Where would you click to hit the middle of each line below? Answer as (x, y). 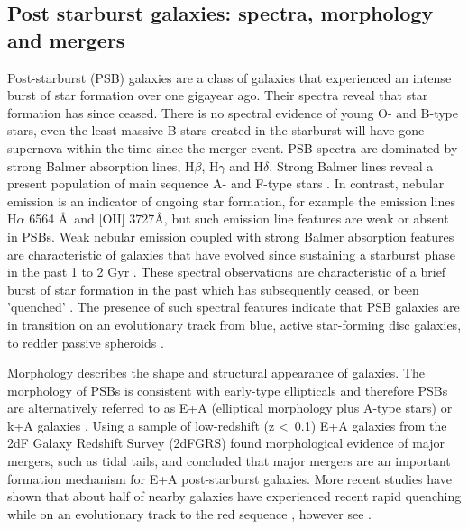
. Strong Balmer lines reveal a (351, 165)
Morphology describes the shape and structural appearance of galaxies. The (216, 373)
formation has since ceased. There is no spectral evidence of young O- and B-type (233, 112)
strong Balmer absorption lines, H (101, 165)
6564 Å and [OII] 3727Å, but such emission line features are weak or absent (239, 219)
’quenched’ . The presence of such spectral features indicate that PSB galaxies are (234, 307)
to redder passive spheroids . (86, 342)
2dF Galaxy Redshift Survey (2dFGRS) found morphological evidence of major (226, 443)
